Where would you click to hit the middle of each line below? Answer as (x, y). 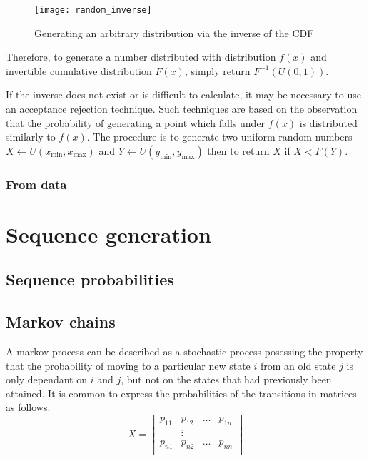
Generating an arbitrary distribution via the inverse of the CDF (174, 32)
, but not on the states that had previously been (226, 379)
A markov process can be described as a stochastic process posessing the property (184, 351)
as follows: (28, 407)
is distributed (328, 122)
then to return (238, 150)
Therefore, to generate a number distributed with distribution (141, 57)
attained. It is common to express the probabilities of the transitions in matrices (181, 393)
